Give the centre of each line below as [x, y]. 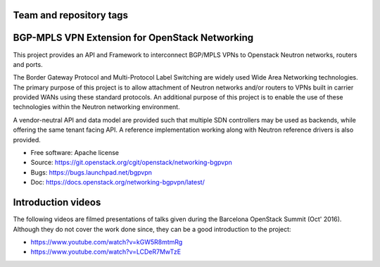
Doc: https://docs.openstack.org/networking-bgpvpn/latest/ [118, 182]
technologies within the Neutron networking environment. [96, 107]
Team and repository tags [70, 15]
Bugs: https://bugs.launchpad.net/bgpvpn [91, 172]
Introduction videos [57, 203]
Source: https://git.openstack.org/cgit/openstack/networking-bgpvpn [131, 163]
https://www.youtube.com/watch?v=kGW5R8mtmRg [107, 242]
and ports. [28, 64]
